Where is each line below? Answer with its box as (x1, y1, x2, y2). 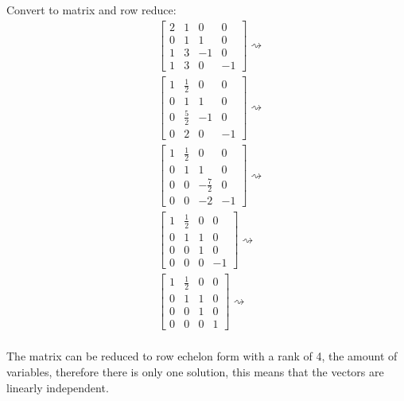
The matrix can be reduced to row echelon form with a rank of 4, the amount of (6, 348, 398, 364)
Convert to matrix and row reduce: (6, 2, 177, 18)
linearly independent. (6, 379, 109, 395)
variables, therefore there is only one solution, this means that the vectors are (6, 364, 384, 380)
